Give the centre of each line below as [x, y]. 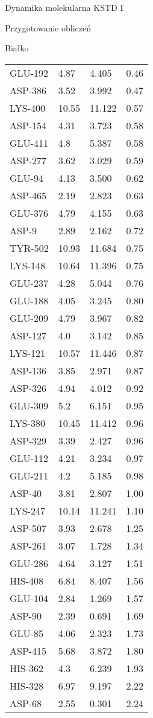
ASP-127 [28, 335]
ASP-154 [28, 125]
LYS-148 [27, 265]
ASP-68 [26, 703]
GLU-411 [29, 143]
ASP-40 [26, 493]
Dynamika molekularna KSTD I [64, 7]
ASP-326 [28, 388]
